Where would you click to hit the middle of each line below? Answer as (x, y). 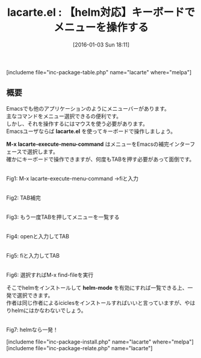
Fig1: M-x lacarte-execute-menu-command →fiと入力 (73, 178)
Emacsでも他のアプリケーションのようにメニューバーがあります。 (88, 108)
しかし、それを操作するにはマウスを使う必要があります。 (77, 123)
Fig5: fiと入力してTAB (33, 255)
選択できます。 (35, 295)
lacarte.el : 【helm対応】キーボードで (101, 12)
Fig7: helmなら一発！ (32, 330)
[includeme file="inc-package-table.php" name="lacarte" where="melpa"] (99, 72)
